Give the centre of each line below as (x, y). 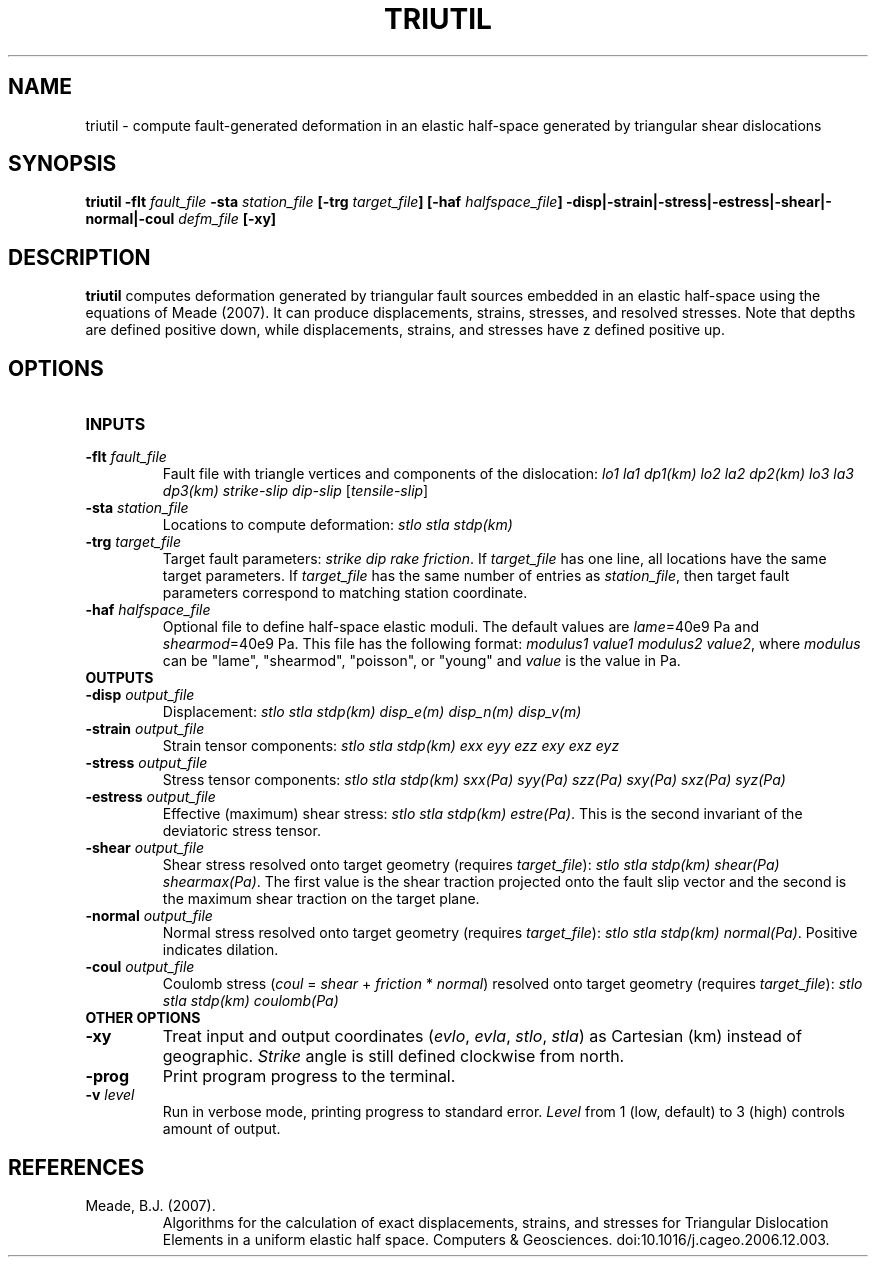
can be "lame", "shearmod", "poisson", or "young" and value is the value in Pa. (421, 661)
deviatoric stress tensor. (241, 831)
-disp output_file (140, 695)
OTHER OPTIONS (143, 1018)
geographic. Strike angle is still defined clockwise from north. (393, 1056)
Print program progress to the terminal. (309, 1076)
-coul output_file (140, 967)
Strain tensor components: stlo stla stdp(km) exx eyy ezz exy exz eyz (391, 746)
